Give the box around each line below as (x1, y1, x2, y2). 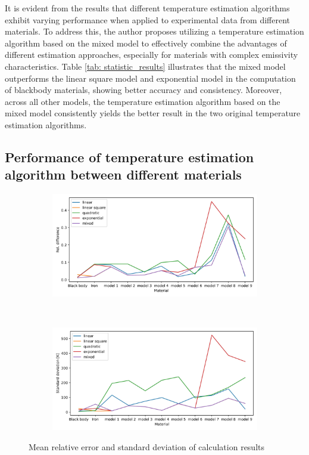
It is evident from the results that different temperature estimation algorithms (5, 2, 290, 14)
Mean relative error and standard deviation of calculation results (29, 440, 265, 453)
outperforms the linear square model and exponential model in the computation (5, 72, 296, 84)
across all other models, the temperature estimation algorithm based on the (5, 95, 280, 107)
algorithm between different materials (5, 165, 242, 184)
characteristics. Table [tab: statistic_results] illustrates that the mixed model (5, 60, 286, 72)
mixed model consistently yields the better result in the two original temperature (5, 107, 301, 119)
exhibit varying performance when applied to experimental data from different (5, 13, 290, 26)
